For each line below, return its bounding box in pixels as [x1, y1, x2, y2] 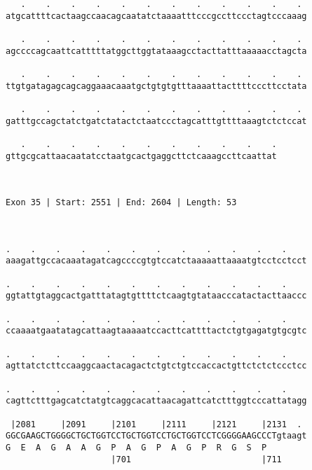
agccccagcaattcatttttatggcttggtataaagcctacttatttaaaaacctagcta [6, 46, 307, 56]
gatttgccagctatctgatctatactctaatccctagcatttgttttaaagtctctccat [6, 116, 307, 126]
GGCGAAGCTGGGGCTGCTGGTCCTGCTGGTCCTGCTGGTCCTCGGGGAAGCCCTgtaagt [6, 431, 307, 441]
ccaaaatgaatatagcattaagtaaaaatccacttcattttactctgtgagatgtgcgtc [6, 326, 307, 336]
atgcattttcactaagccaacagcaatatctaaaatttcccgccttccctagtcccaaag [6, 11, 307, 21]
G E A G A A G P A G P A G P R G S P [6, 442, 267, 452]
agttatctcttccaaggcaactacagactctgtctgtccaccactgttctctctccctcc [6, 361, 307, 371]
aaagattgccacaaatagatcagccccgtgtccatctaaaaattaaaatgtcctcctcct [6, 256, 307, 266]
